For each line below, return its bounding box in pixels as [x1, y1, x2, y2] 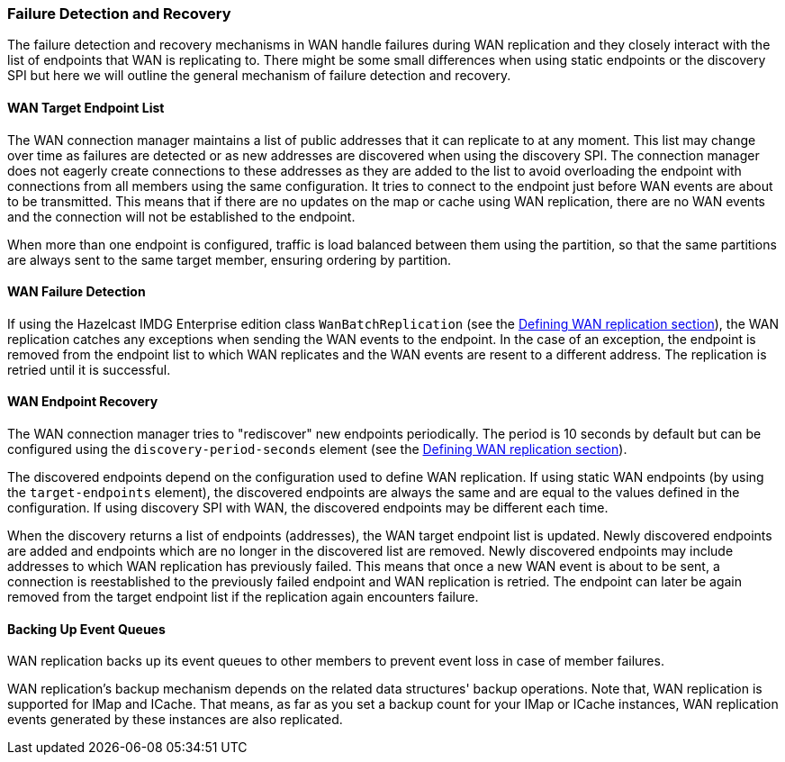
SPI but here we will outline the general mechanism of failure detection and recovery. [7, 68, 511, 84]
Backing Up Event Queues [7, 621, 166, 637]
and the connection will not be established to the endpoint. [7, 208, 356, 224]
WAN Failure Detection [7, 284, 146, 300]
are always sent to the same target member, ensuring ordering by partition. [7, 251, 452, 268]
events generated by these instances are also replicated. [7, 712, 343, 728]
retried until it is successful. [7, 361, 171, 377]
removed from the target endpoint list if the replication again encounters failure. [7, 589, 479, 605]
